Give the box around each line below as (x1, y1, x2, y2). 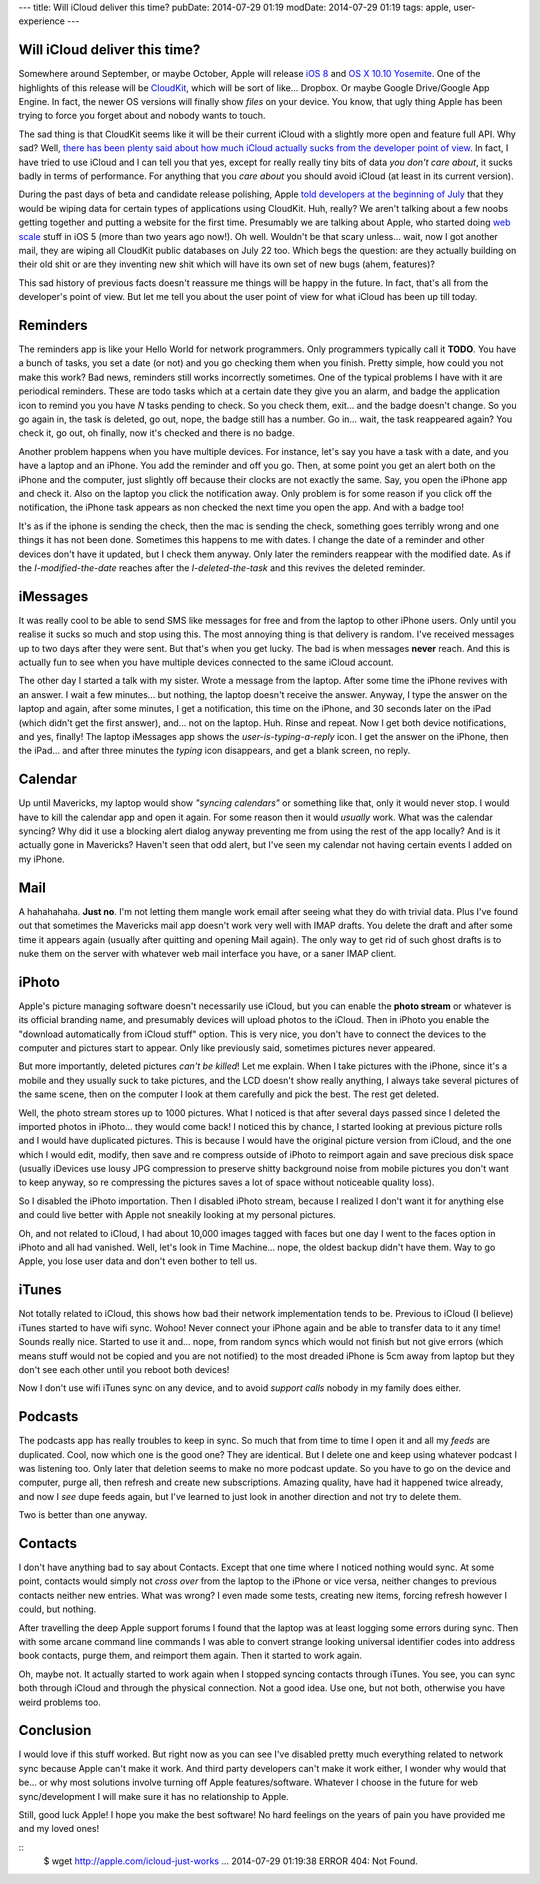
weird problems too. (18, 1696, 102, 1708)
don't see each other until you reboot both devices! (18, 1363, 230, 1375)
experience (18, 15, 65, 27)
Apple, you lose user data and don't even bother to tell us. (18, 1255, 258, 1267)
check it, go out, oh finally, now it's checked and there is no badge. (18, 427, 295, 439)
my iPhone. (18, 853, 65, 865)
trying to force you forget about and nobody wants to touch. (18, 110, 266, 122)
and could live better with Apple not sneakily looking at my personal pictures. (18, 1209, 337, 1221)
